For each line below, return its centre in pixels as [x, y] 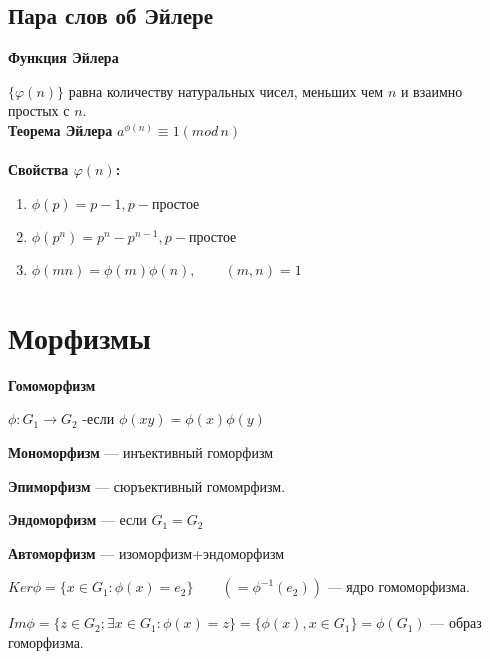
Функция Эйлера [63, 57]
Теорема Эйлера [60, 129]
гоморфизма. [46, 642]
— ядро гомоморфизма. [398, 586]
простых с [39, 110]
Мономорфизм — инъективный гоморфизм [141, 452]
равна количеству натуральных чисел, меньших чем [226, 90]
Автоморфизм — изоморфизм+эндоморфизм [146, 552]
